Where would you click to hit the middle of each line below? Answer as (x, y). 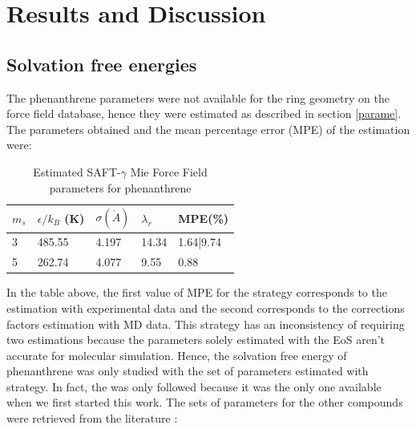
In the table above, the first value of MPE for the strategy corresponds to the (197, 292)
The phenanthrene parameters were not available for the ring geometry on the (198, 97)
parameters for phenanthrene (120, 187)
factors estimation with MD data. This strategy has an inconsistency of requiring (206, 324)
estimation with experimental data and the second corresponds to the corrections (206, 308)
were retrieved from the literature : (92, 418)
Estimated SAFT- (77, 171)
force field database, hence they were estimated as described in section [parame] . (204, 113)
